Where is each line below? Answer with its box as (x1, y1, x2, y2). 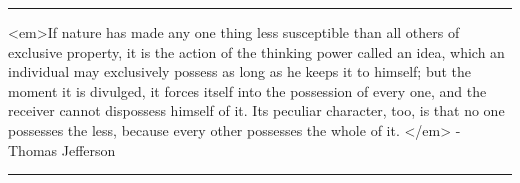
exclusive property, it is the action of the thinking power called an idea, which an (8, 41, 505, 62)
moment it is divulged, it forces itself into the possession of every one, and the (8, 80, 487, 101)
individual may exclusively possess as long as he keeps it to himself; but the (8, 61, 472, 82)
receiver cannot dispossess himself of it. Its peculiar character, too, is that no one (8, 100, 505, 121)
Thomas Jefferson (8, 139, 116, 160)
